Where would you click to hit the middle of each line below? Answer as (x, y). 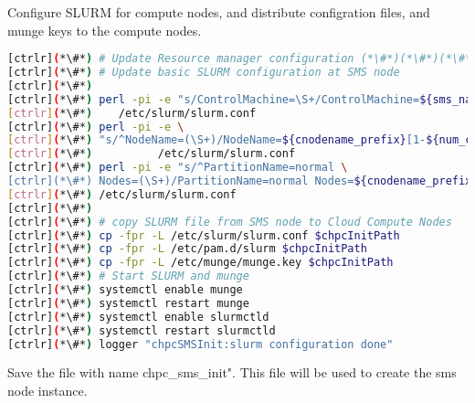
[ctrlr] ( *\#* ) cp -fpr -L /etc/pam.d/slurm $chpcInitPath (187, 249)
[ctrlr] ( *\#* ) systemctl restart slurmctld (142, 330)
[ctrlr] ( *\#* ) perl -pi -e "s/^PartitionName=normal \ (178, 168)
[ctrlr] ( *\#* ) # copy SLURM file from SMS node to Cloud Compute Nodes (230, 222)
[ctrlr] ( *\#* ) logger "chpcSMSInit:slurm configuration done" (201, 344)
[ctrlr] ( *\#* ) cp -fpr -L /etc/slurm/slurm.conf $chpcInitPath (204, 235)
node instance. (47, 391)
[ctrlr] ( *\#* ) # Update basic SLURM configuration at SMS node (204, 73)
